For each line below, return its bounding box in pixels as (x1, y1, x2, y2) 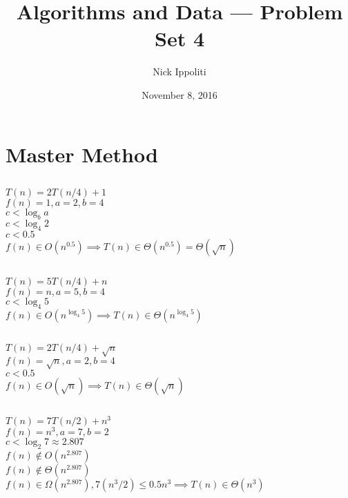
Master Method (6, 140, 158, 168)
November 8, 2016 (142, 87, 217, 102)
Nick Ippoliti (153, 64, 206, 79)
